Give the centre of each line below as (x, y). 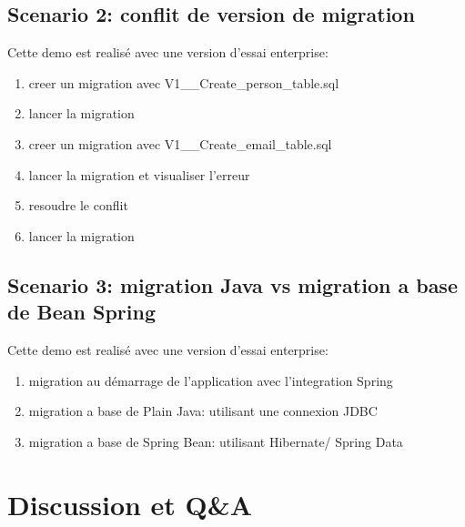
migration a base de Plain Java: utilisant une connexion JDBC (203, 411)
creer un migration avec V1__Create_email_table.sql (180, 143)
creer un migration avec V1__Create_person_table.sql (184, 82)
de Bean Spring (81, 312)
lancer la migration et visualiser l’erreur (139, 174)
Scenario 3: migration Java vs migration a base (232, 284)
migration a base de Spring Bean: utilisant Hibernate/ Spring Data (216, 441)
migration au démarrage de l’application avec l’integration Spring (211, 380)
